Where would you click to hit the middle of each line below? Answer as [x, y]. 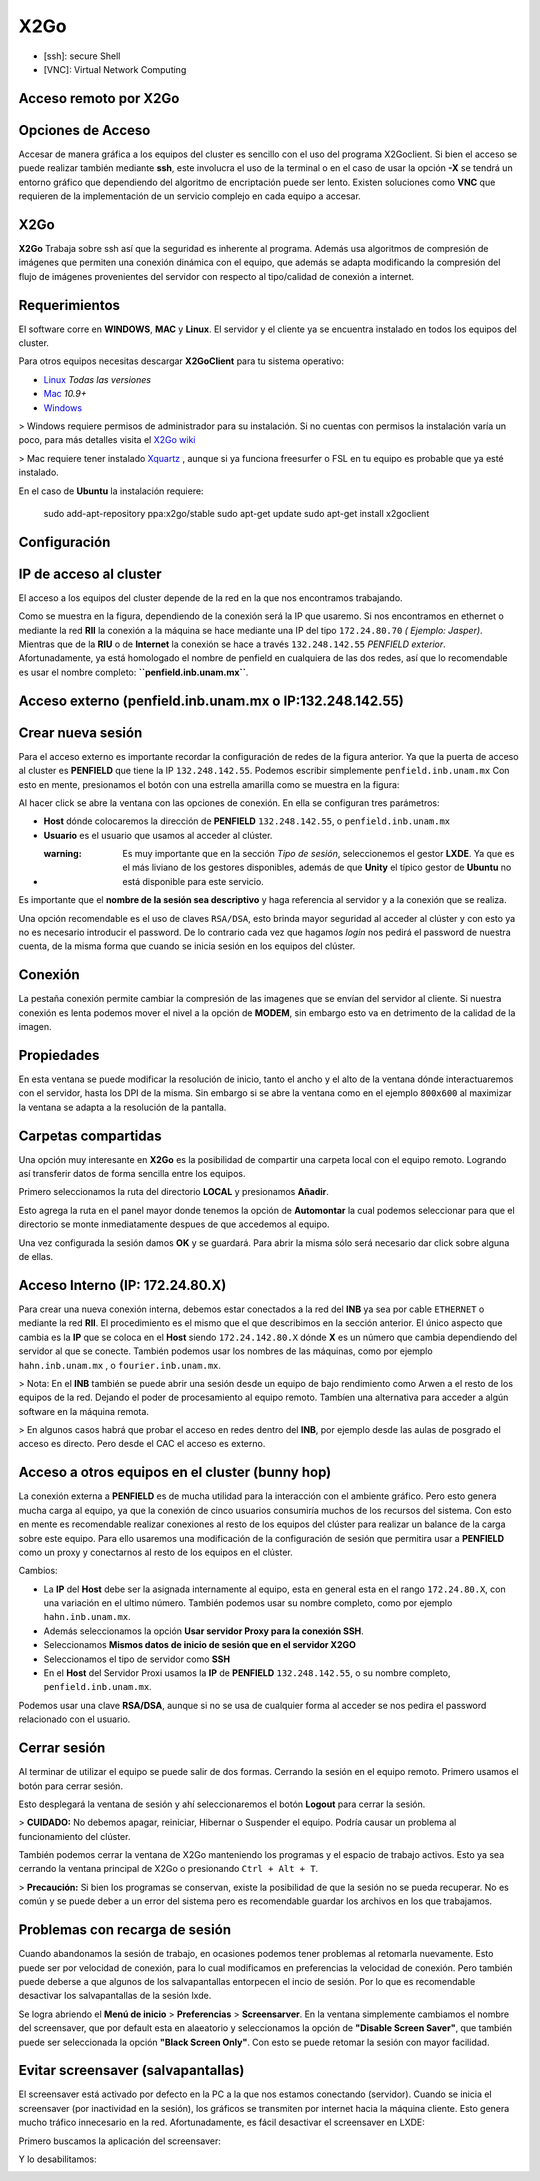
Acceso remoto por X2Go [99, 98]
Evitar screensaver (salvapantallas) [131, 2070]
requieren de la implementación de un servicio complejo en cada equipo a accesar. [190, 196]
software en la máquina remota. [84, 1411]
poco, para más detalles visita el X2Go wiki [107, 440]
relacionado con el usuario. [74, 1719]
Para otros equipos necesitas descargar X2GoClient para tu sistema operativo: [181, 361]
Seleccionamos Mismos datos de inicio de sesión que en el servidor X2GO [200, 1645]
